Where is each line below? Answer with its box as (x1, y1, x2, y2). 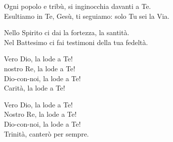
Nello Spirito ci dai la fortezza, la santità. (4, 27, 130, 38)
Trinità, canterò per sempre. (4, 128, 89, 139)
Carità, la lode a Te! (4, 83, 65, 93)
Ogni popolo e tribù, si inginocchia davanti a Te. (4, 1, 151, 11)
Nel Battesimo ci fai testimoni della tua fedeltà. (4, 37, 148, 47)
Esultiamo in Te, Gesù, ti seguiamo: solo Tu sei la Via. (4, 10, 170, 21)
